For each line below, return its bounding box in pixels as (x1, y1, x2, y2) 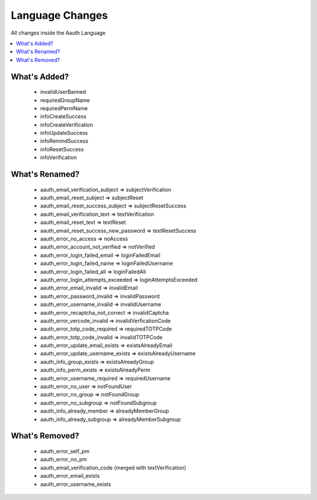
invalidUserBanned (40, 89, 86, 96)
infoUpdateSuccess (40, 130, 88, 137)
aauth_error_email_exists (40, 472, 100, 479)
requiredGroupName (40, 97, 90, 104)
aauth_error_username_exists (40, 481, 112, 488)
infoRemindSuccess (40, 138, 89, 145)
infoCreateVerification (40, 121, 93, 128)
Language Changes (11, 9, 108, 22)
